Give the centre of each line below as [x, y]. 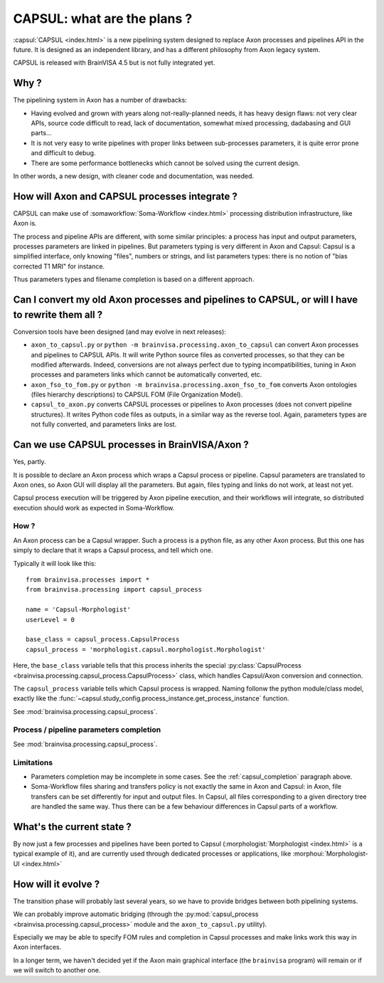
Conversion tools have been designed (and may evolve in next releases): [120, 332]
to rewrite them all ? [58, 314]
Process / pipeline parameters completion [87, 730]
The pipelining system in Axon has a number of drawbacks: [100, 100]
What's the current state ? [72, 827]
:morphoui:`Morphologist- [330, 853]
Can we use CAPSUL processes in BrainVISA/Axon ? [131, 445]
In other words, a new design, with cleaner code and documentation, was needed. [134, 176]
